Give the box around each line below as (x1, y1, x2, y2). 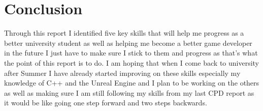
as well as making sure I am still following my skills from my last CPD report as (4, 87, 254, 98)
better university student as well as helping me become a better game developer (4, 37, 252, 48)
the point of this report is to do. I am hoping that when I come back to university (4, 57, 259, 68)
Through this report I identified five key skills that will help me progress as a (4, 27, 244, 38)
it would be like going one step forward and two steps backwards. (4, 97, 207, 108)
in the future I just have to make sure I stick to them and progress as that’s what (4, 47, 258, 58)
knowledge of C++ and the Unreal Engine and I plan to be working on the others (4, 77, 259, 88)
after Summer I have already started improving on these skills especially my (4, 67, 241, 78)
